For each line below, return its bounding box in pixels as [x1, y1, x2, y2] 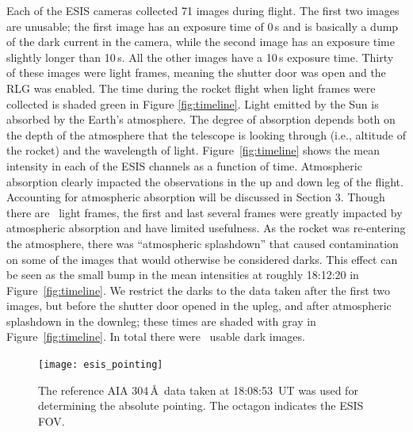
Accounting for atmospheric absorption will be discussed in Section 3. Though [6, 189, 385, 205]
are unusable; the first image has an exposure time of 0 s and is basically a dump [6, 17, 399, 34]
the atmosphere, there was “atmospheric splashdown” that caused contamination [6, 235, 399, 251]
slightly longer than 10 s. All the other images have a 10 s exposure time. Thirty [6, 48, 394, 65]
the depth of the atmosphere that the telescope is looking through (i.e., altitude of [6, 126, 406, 143]
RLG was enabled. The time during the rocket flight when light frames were [6, 79, 376, 96]
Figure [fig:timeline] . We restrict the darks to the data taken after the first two [6, 281, 391, 298]
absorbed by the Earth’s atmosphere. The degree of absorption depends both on [6, 111, 396, 128]
